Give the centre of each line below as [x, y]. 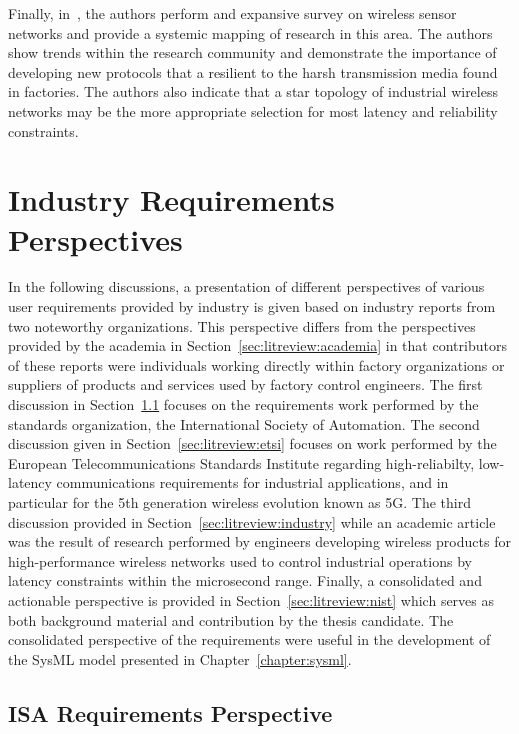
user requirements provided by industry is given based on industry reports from [252, 306]
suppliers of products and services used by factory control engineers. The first [245, 384]
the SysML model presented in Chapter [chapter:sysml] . [180, 658]
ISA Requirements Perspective [170, 712]
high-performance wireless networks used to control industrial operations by [240, 560]
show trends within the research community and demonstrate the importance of [252, 52]
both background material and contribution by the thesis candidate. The [231, 619]
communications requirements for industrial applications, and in [252, 482]
